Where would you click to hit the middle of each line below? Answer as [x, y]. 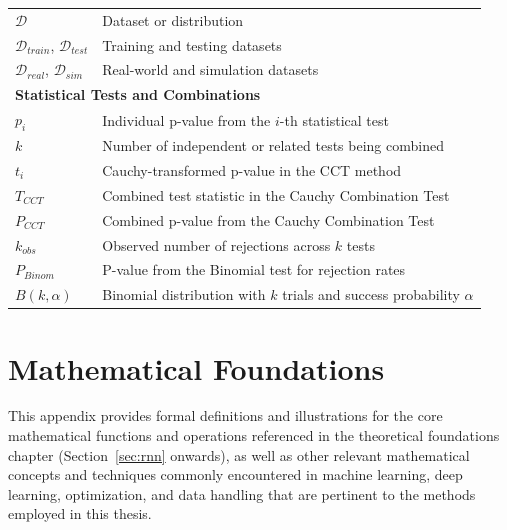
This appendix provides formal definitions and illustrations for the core [225, 415]
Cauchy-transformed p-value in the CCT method [252, 170]
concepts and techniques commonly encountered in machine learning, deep [235, 474]
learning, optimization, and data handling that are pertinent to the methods [242, 493]
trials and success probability [371, 294]
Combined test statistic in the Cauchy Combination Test [276, 194]
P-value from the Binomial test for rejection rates [254, 269]
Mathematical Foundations [196, 367]
